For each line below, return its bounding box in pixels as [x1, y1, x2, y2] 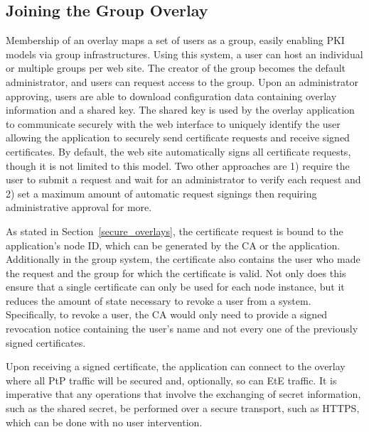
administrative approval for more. [6, 200, 152, 215]
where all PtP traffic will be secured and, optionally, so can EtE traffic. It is [6, 372, 337, 387]
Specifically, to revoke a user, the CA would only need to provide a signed [6, 307, 328, 322]
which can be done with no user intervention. [6, 414, 203, 429]
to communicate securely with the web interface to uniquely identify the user [6, 116, 341, 131]
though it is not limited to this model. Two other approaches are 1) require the [6, 158, 350, 173]
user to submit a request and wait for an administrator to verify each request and [6, 172, 361, 187]
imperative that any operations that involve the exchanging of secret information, [6, 387, 361, 401]
